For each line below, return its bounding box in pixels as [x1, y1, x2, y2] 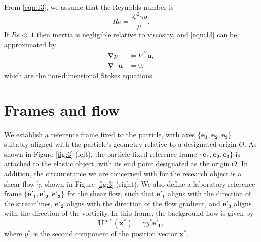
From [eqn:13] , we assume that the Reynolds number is [4, 2, 174, 12]
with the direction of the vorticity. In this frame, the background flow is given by [4, 208, 254, 218]
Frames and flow [4, 99, 120, 120]
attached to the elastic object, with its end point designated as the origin [4, 158, 230, 169]
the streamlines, [4, 198, 53, 208]
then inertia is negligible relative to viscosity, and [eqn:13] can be [36, 29, 237, 40]
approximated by [4, 39, 56, 49]
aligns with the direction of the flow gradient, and [67, 198, 220, 208]
